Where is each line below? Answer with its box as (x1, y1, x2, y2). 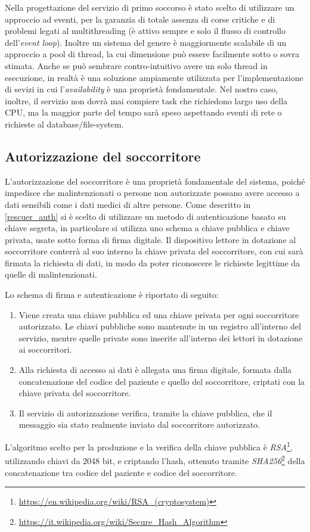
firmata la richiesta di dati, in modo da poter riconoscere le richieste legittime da (5, 256, 300, 269)
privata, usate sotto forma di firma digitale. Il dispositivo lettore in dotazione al (5, 233, 296, 245)
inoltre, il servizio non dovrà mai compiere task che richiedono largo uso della (5, 94, 288, 107)
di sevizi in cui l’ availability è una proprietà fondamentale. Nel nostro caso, (5, 83, 278, 95)
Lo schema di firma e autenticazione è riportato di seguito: (5, 288, 219, 301)
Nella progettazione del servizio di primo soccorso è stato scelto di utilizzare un (5, 1, 294, 13)
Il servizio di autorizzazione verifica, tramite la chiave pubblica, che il (18, 406, 272, 419)
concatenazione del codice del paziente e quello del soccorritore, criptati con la (18, 375, 305, 387)
